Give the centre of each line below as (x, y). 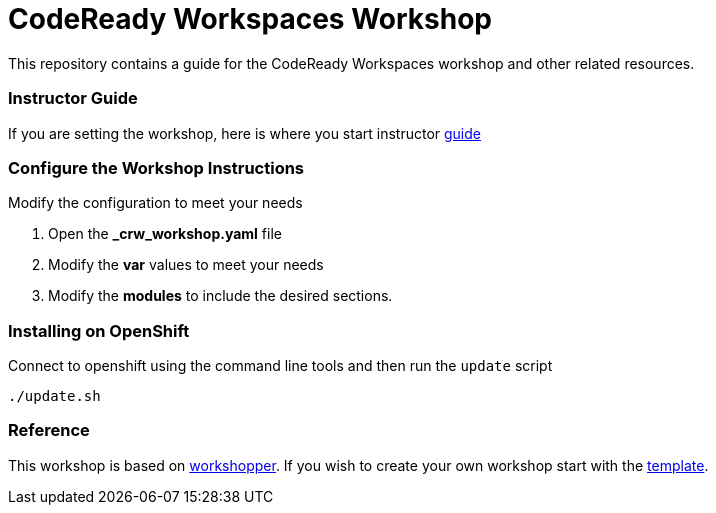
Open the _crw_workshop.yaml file (165, 234)
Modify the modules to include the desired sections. (220, 296)
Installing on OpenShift (99, 330)
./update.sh (54, 396)
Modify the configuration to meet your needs (155, 203)
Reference (49, 430)
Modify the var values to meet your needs (186, 265)
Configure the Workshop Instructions (156, 167)
